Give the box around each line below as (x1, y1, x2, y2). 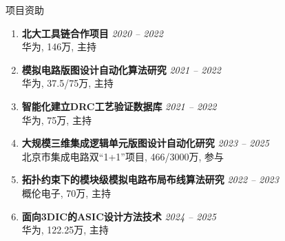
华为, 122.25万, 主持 (21, 222, 109, 237)
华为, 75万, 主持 (21, 112, 92, 127)
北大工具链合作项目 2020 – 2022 (21, 25, 163, 40)
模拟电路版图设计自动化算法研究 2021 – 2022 (21, 62, 221, 76)
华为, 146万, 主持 (21, 39, 96, 54)
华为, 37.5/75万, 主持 (21, 76, 114, 90)
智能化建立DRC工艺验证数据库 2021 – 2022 (21, 98, 217, 113)
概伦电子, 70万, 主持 (21, 185, 111, 200)
